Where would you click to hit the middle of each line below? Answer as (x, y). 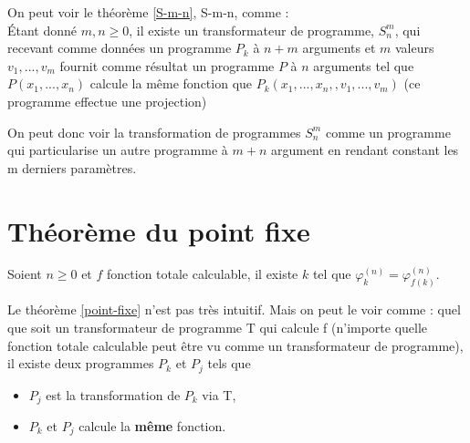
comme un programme (388, 132)
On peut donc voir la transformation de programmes (154, 132)
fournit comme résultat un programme (167, 65)
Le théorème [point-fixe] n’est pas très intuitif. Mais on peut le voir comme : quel (234, 309)
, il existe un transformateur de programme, (251, 30)
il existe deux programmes (81, 363)
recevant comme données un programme (120, 48)
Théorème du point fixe (159, 230)
